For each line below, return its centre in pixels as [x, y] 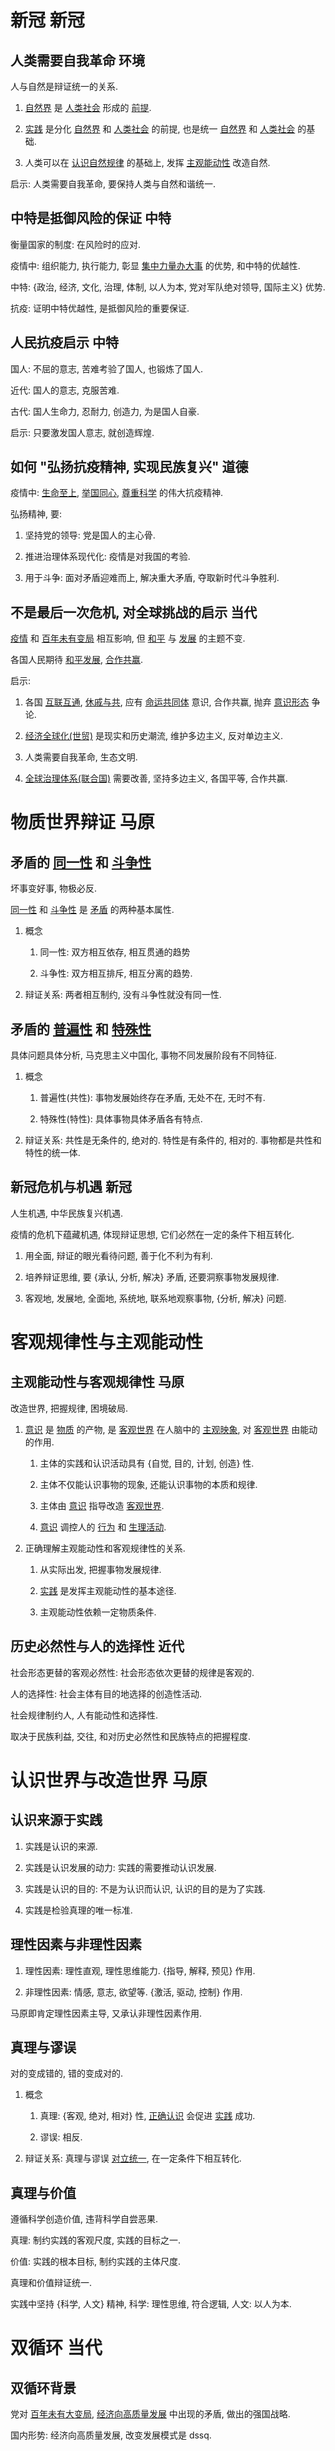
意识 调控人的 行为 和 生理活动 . [103, 1527]
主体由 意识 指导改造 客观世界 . [102, 1505]
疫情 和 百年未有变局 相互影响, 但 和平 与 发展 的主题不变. [128, 638]
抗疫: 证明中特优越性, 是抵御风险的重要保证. [100, 308]
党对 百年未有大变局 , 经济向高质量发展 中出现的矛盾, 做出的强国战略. [150, 2414]
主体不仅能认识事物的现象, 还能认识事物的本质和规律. [148, 1484]
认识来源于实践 [56, 1820]
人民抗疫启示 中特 [64, 342]
